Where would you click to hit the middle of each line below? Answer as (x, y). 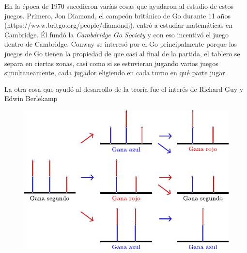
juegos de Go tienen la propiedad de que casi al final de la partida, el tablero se (122, 53)
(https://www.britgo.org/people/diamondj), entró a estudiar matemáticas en (118, 25)
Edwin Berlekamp (31, 98)
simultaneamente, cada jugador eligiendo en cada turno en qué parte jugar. (116, 73)
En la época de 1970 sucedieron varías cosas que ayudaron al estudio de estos (119, 6)
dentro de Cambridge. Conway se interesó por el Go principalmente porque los (121, 44)
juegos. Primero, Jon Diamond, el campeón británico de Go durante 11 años (117, 15)
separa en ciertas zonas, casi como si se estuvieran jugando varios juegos (111, 63)
